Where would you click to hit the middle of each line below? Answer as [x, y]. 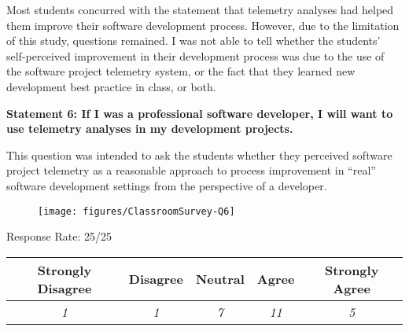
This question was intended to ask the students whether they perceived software [199, 154]
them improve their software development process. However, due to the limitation [203, 25]
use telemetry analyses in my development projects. [150, 129]
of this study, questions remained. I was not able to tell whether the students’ [193, 40]
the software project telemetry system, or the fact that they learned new [181, 71]
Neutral [220, 279]
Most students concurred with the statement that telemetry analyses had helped [200, 9]
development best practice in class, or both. [111, 86]
